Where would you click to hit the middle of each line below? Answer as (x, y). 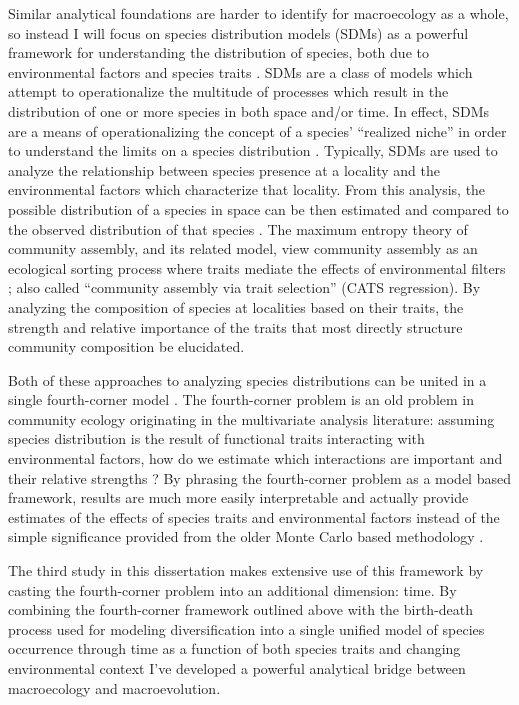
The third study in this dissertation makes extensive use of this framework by (246, 570)
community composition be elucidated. (126, 346)
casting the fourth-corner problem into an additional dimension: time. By (232, 589)
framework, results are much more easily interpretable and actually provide (238, 497)
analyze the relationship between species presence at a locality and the (224, 169)
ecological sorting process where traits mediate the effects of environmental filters (257, 267)
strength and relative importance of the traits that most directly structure (235, 326)
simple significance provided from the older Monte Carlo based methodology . (246, 536)
